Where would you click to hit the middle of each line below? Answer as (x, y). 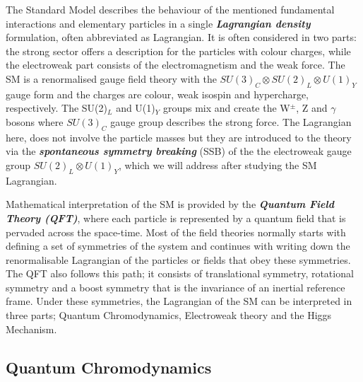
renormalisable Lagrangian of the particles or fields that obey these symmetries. (178, 259)
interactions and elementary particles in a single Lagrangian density (158, 23)
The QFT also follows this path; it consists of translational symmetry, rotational (180, 273)
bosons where (35, 121)
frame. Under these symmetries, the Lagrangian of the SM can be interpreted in (179, 301)
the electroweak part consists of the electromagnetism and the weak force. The (175, 65)
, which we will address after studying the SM (218, 164)
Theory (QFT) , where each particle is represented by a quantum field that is (176, 218)
